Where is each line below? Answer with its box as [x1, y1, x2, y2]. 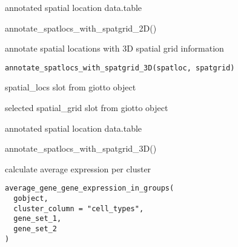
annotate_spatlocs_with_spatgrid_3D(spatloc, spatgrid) [5, 63, 235, 72]
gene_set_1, [13, 214, 62, 223]
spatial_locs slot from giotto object [5, 81, 136, 93]
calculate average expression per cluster [5, 162, 151, 175]
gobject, [13, 194, 48, 203]
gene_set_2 [13, 225, 57, 234]
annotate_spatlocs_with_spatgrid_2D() [5, 21, 157, 34]
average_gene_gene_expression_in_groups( [5, 184, 174, 193]
